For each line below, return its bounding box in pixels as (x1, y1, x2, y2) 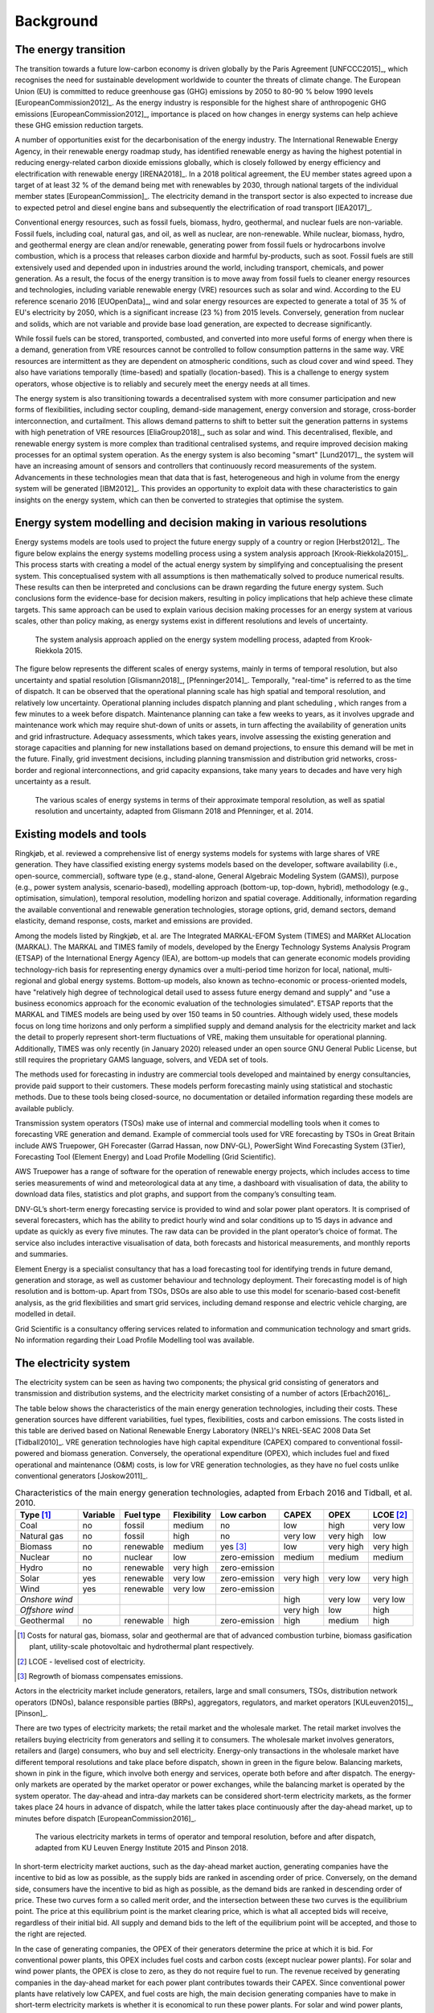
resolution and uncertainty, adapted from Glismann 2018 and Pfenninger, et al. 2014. (35, 806, 313, 816)
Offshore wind (19, 1604, 74, 1615)
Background (14, 12, 98, 30)
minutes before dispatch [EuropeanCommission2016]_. (14, 1813, 197, 1823)
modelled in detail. (14, 1309, 76, 1319)
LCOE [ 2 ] (372, 1509, 407, 1520)
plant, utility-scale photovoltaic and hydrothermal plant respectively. (29, 1642, 255, 1651)
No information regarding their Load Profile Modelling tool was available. (14, 1335, 255, 1345)
